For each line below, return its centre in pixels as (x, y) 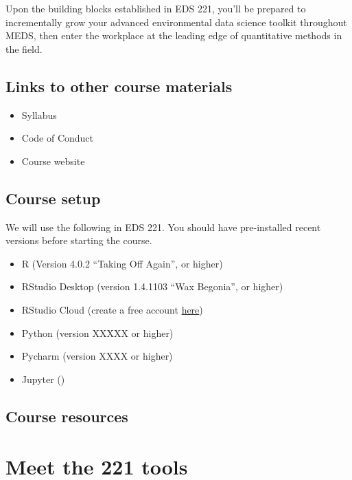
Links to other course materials (119, 86)
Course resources (67, 416)
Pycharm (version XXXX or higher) (97, 356)
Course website (53, 161)
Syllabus (39, 114)
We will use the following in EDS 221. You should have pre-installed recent (163, 227)
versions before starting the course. (79, 240)
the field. (24, 48)
